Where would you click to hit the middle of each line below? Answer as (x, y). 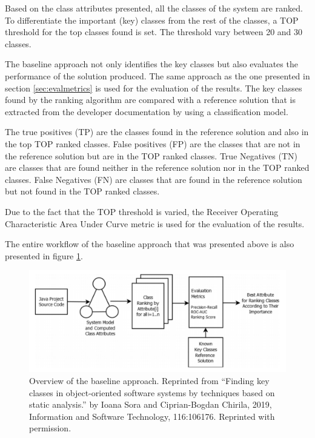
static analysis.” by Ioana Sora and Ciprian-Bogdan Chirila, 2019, (151, 404)
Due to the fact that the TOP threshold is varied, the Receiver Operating (142, 211)
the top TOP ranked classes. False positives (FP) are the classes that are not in (153, 143)
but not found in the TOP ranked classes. (82, 191)
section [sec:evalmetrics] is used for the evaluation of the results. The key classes (154, 88)
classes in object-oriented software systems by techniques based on (152, 392)
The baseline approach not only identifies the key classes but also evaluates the (151, 64)
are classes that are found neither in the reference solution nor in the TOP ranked (157, 168)
